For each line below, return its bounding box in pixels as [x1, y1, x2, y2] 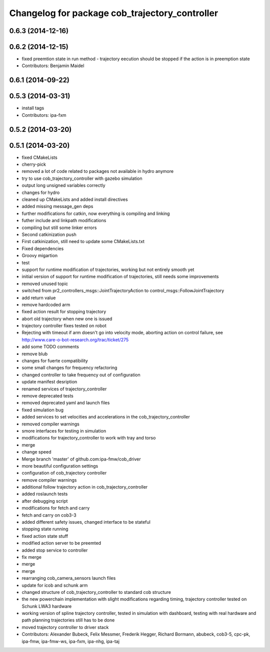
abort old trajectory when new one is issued [21, 316, 112, 322]
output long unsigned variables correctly [21, 182, 105, 188]
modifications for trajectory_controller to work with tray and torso [21, 435, 156, 441]
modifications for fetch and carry [21, 505, 90, 511]
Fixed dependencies [21, 246, 64, 252]
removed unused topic [21, 281, 68, 287]
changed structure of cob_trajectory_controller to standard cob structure [21, 589, 171, 595]
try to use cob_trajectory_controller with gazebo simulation [21, 175, 142, 181]
